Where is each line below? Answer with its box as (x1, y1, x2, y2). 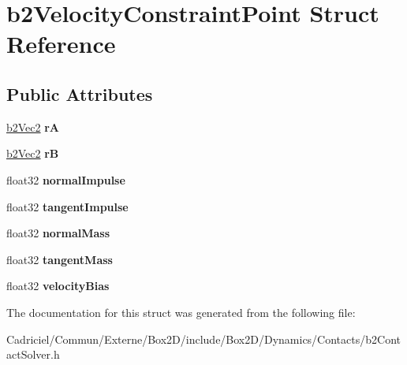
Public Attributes (6, 81, 153, 106)
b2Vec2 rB (6, 145, 59, 162)
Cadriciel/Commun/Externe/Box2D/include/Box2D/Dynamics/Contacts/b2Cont (6, 330, 401, 347)
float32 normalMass (6, 225, 110, 241)
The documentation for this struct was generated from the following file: (6, 304, 356, 320)
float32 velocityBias (6, 277, 110, 294)
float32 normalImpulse (6, 171, 125, 188)
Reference (6, 28, 116, 60)
